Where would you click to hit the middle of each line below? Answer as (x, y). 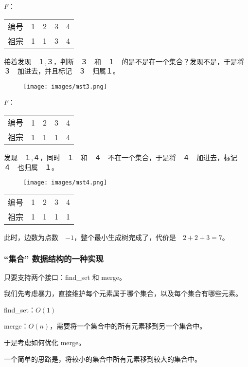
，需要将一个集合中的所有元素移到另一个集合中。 (128, 326)
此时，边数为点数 (31, 237)
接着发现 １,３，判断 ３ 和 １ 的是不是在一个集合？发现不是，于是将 (124, 61)
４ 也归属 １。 (31, 167)
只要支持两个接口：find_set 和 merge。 (65, 277)
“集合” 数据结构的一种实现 (54, 259)
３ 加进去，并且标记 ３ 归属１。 (62, 71)
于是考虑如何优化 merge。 (45, 342)
